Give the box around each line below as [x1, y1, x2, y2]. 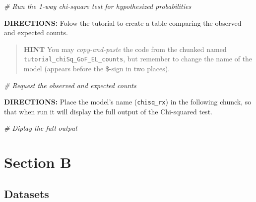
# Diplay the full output [4, 123, 78, 133]
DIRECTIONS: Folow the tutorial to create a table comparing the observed [4, 17, 242, 28]
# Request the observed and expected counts [4, 80, 136, 90]
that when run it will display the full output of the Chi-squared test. [4, 106, 212, 116]
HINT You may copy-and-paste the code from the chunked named [23, 44, 227, 54]
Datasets [4, 186, 49, 201]
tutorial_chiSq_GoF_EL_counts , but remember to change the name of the [23, 53, 253, 64]
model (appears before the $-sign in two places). [23, 63, 170, 74]
